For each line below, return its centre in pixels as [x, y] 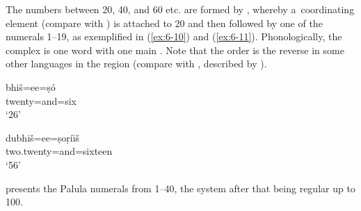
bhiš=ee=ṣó [31, 86]
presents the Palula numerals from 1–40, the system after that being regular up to [180, 188]
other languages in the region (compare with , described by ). [136, 64]
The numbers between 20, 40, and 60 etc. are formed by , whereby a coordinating [180, 9]
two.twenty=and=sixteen [59, 151]
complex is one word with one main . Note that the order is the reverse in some [175, 50]
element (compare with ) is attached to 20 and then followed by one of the [164, 23]
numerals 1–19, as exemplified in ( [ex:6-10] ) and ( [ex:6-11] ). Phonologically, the [174, 36]
